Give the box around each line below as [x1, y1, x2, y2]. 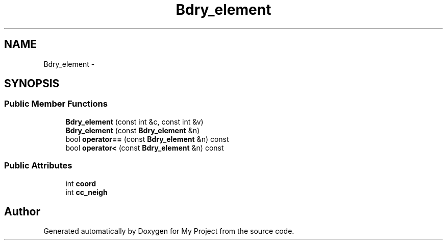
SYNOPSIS [4, 77, 60, 90]
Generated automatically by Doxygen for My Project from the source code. [43, 227, 294, 236]
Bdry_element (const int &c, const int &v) [65, 117, 204, 126]
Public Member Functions [4, 99, 108, 109]
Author [4, 205, 40, 218]
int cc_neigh [65, 187, 108, 197]
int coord [65, 179, 96, 188]
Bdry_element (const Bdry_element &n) [65, 126, 200, 135]
